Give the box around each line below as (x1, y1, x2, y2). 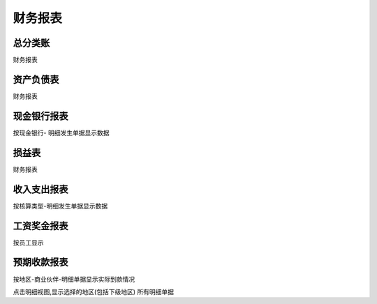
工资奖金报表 (13, 220, 68, 231)
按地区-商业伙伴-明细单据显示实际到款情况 (13, 275, 135, 283)
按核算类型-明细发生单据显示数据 (13, 202, 108, 210)
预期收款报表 (13, 257, 68, 268)
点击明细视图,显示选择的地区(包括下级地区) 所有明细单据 (13, 287, 175, 296)
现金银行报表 (13, 110, 68, 122)
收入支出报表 (13, 183, 68, 195)
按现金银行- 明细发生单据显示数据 (13, 128, 110, 137)
